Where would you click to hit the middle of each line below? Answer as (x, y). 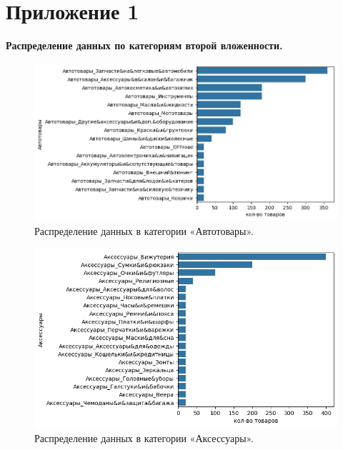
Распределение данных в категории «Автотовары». (144, 230)
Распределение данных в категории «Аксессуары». (144, 437)
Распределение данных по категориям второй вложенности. (144, 45)
